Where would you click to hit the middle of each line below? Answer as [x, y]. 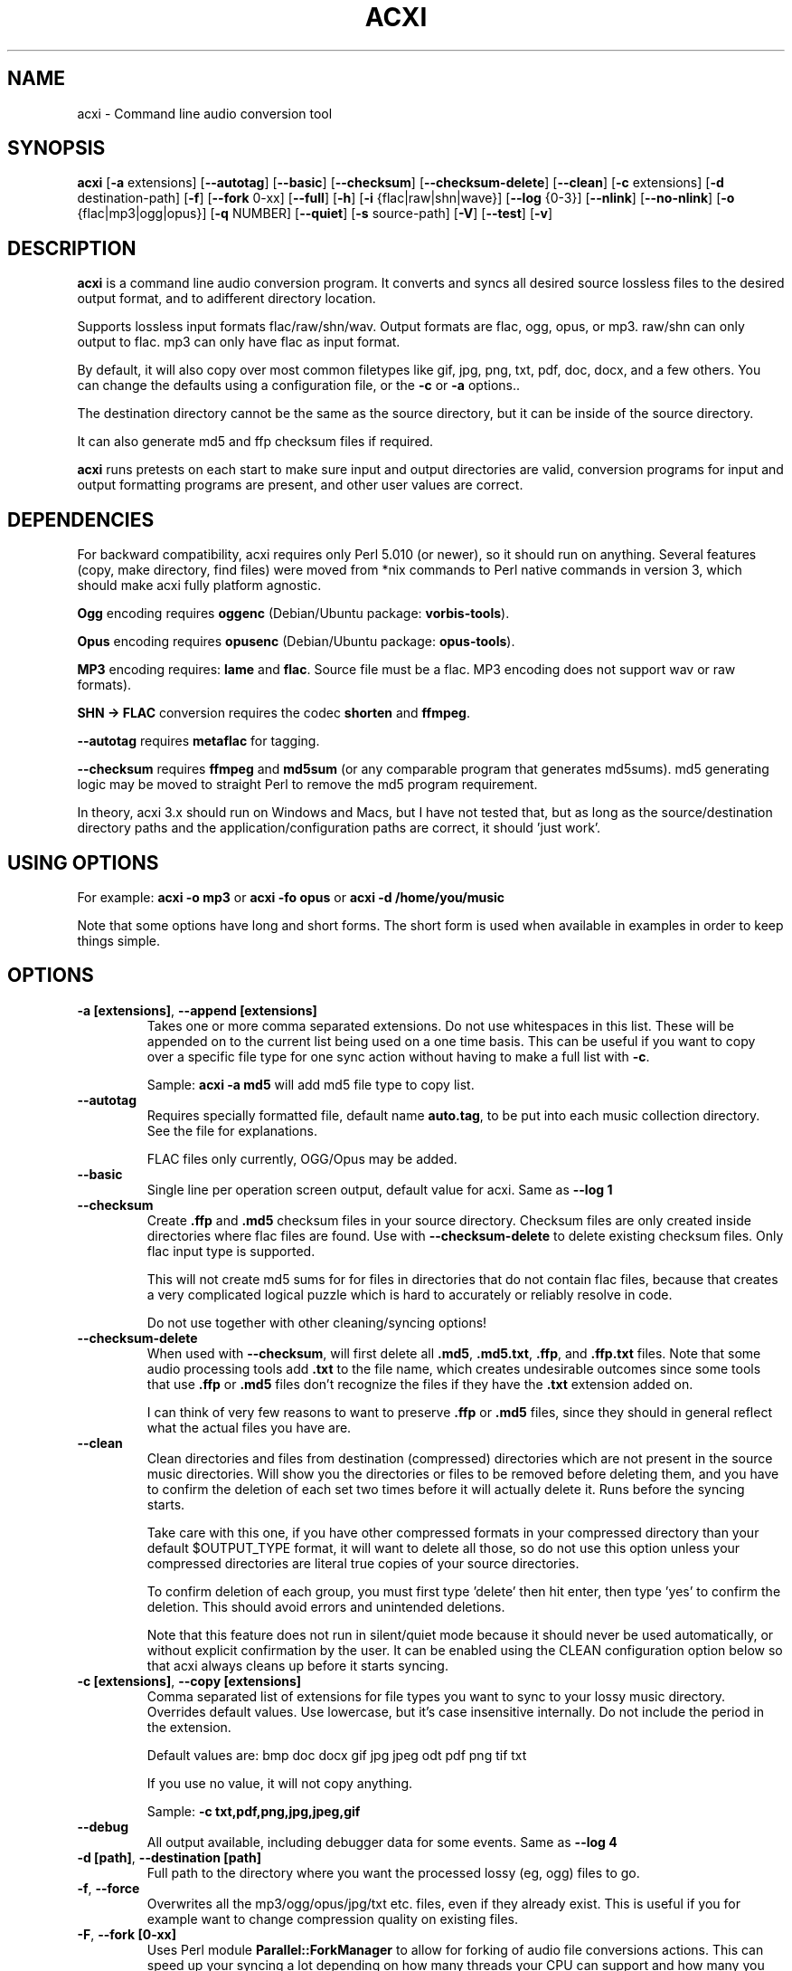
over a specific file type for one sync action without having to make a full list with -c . [398, 1056]
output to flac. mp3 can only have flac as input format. [239, 342]
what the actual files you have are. [249, 1427]
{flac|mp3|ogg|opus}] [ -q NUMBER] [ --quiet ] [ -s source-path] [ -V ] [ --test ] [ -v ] [315, 214]
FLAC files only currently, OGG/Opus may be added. [302, 1158]
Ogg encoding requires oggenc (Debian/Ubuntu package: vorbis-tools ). [293, 614]
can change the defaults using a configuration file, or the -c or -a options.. [298, 386]
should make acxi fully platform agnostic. [199, 586]
